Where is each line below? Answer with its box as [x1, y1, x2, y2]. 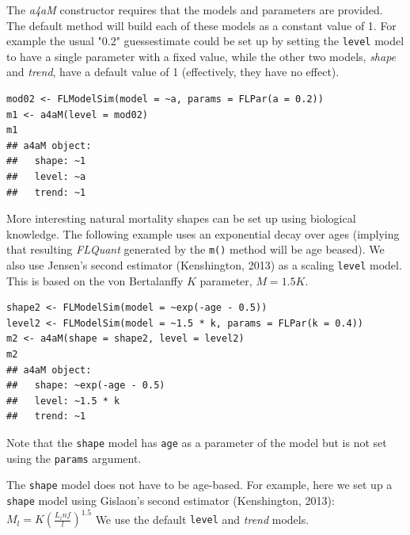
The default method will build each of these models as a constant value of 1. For [6, 17, 397, 33]
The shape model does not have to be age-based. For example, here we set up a [6, 476, 393, 493]
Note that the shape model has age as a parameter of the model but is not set [6, 434, 387, 451]
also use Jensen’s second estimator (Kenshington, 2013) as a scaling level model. [6, 257, 402, 273]
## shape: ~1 [6, 155, 86, 167]
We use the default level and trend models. [95, 510, 309, 527]
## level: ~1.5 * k [6, 395, 120, 407]
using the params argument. [6, 449, 142, 466]
